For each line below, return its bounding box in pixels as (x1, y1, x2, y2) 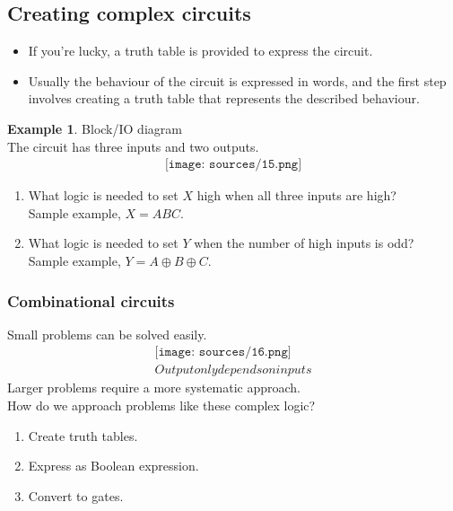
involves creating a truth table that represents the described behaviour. (28, 89, 420, 108)
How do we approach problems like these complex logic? (7, 396, 316, 415)
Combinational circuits (7, 289, 175, 312)
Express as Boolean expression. (28, 456, 199, 475)
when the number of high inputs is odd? (194, 233, 414, 252)
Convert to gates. (28, 486, 124, 505)
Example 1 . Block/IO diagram (7, 119, 182, 137)
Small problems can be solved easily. (7, 324, 207, 343)
